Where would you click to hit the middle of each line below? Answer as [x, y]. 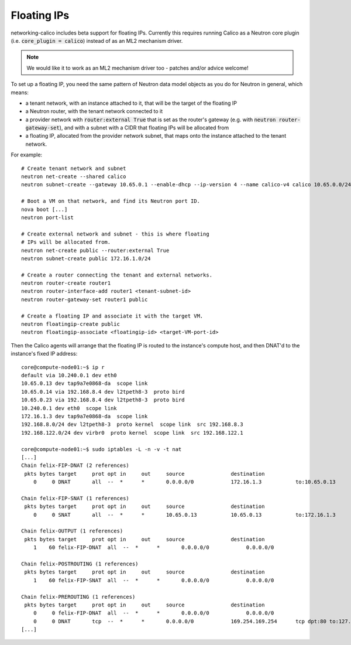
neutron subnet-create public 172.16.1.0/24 [86, 258]
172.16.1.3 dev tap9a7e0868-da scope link [85, 416]
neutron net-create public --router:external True [95, 250]
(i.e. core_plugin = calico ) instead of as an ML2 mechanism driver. [97, 40]
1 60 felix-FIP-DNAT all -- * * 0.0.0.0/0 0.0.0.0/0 [154, 547]
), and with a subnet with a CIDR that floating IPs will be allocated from [144, 128]
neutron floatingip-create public [70, 324]
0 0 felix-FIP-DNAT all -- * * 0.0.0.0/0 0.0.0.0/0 [154, 613]
